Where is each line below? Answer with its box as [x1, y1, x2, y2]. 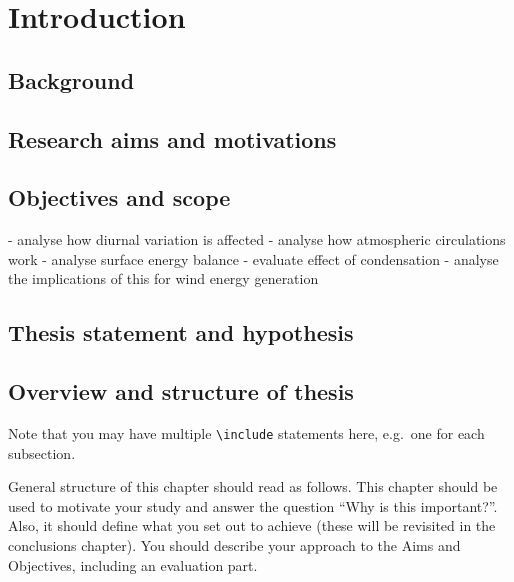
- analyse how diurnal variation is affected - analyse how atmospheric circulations [8, 229, 506, 250]
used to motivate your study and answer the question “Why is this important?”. [8, 495, 498, 516]
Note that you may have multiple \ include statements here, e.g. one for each [8, 422, 485, 443]
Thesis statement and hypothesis [8, 317, 354, 348]
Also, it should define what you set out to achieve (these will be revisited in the [8, 515, 496, 536]
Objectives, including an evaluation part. [8, 554, 258, 575]
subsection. [8, 442, 76, 463]
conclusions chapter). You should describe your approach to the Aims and [8, 534, 461, 555]
